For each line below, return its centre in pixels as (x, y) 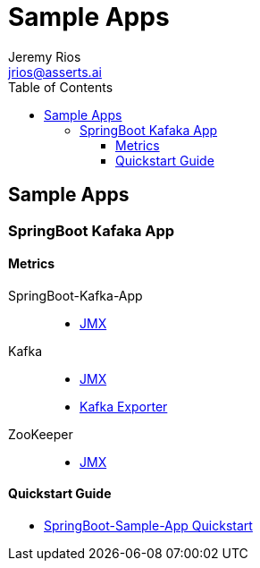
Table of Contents (61, 87)
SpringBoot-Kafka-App (75, 295)
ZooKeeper (41, 434)
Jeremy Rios (45, 56)
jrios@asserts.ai (55, 72)
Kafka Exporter (124, 406)
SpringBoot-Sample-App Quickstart (148, 526)
